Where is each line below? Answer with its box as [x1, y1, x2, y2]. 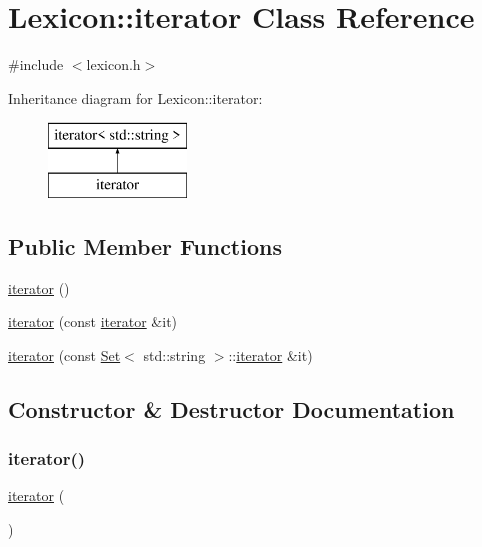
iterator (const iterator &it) [8, 311, 178, 332]
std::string [143, 344, 206, 365]
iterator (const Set [8, 344, 121, 365]
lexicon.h [86, 54, 141, 75]
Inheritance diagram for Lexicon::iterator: [8, 87, 263, 108]
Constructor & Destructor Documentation [8, 393, 455, 424]
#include [8, 54, 64, 75]
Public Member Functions [8, 230, 282, 261]
